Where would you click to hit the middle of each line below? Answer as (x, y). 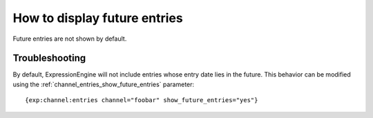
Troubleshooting (49, 58)
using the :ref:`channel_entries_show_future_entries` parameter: (104, 84)
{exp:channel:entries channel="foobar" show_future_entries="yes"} (142, 100)
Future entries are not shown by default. (70, 39)
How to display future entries (98, 18)
